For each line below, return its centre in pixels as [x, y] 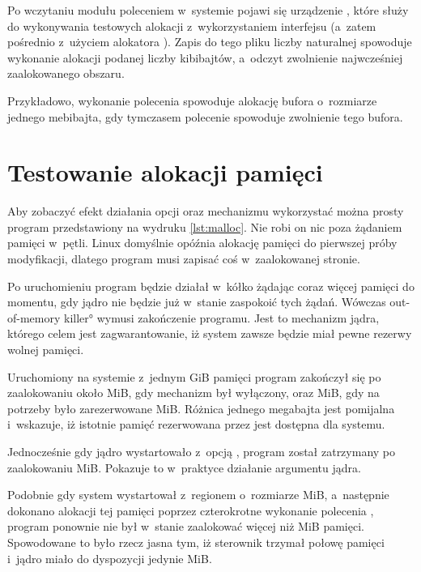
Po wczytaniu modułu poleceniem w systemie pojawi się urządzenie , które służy [208, 10]
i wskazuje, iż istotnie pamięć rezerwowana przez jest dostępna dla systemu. [196, 424]
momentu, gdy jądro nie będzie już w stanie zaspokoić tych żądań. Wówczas [197, 302]
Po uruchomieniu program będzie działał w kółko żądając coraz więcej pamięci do [211, 286]
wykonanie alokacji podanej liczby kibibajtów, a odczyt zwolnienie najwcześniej [205, 57]
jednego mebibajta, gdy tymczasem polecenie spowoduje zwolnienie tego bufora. [205, 116]
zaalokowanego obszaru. [66, 73]
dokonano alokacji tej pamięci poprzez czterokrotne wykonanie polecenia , [191, 510]
